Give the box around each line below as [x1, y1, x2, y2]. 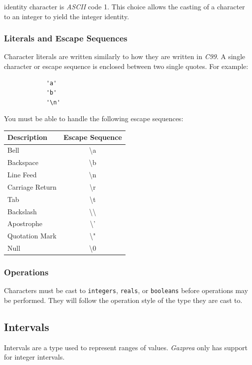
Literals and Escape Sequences [4, 32, 127, 44]
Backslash [7, 206, 37, 216]
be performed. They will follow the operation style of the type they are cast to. [4, 295, 243, 305]
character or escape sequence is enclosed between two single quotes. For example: [4, 61, 249, 71]
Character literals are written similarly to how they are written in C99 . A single [4, 51, 245, 62]
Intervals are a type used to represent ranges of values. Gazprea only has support [4, 342, 248, 352]
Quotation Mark [7, 231, 57, 241]
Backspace [7, 157, 38, 167]
